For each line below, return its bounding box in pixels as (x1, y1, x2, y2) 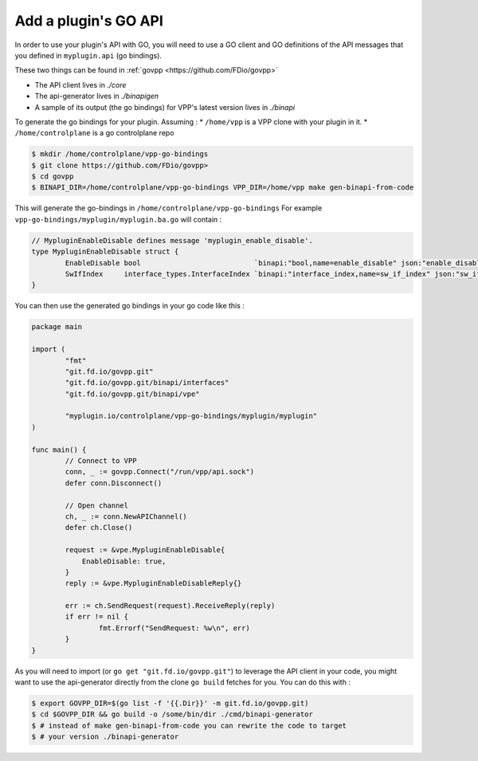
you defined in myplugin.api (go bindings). (14, 50, 163, 60)
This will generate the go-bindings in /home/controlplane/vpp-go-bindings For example (14, 203, 323, 213)
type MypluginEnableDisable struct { (31, 247, 179, 257)
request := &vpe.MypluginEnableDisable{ (65, 546, 225, 555)
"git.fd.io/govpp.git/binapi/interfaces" (65, 379, 229, 387)
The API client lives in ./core (34, 80, 127, 89)
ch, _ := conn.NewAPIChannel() (65, 512, 187, 521)
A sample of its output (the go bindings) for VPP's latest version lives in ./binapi (34, 102, 295, 112)
